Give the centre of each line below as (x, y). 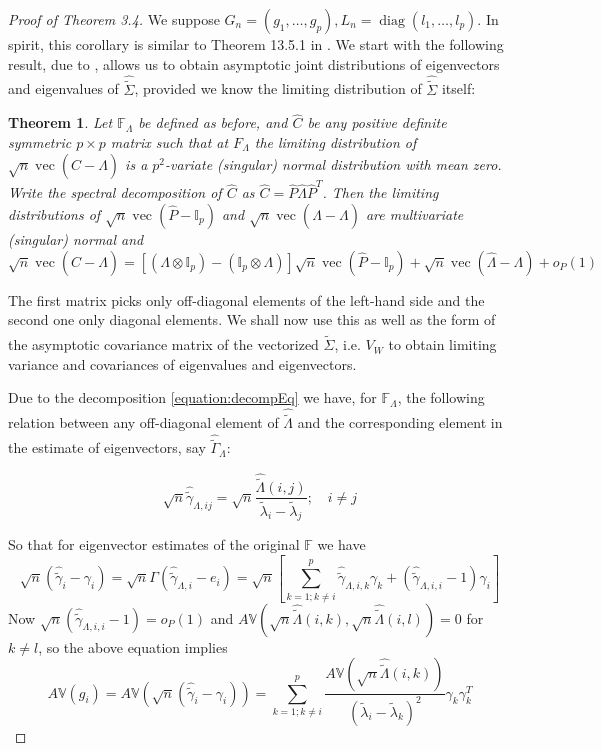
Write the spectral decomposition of (115, 192)
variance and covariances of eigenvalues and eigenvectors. (182, 363)
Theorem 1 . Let (60, 122)
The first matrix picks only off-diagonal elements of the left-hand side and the (246, 299)
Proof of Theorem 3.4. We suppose (114, 19)
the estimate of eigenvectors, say (107, 447)
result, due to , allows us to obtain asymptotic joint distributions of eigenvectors (254, 63)
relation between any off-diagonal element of (143, 422)
